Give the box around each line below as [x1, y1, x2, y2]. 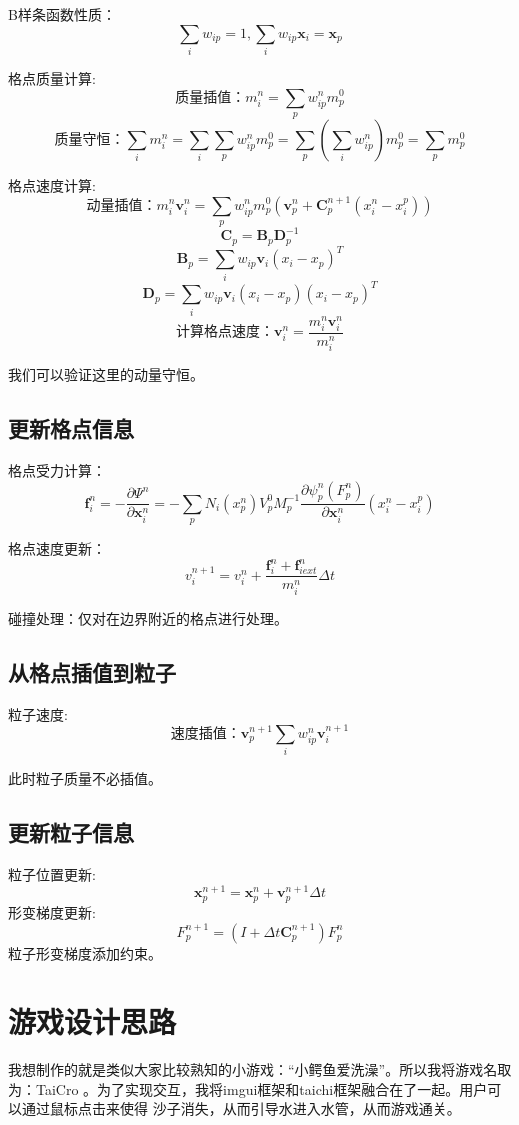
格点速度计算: [8, 174, 96, 195]
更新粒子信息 [8, 817, 134, 848]
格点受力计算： [8, 459, 106, 480]
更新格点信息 [8, 413, 134, 444]
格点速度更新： [8, 538, 106, 559]
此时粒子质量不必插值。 [8, 768, 162, 789]
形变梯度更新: [8, 901, 96, 922]
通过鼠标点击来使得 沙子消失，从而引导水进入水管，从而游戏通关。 [21, 1098, 461, 1119]
